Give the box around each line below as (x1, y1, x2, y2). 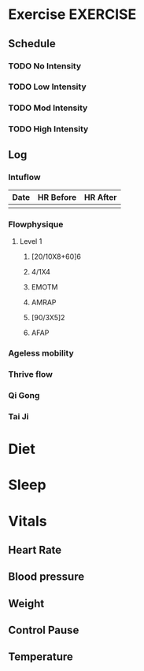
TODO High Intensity (8, 124, 89, 135)
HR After (83, 191, 117, 202)
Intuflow (8, 171, 41, 182)
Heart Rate (8, 543, 62, 556)
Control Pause (8, 624, 79, 637)
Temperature (8, 651, 73, 664)
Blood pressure (8, 570, 85, 584)
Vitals (8, 512, 47, 530)
